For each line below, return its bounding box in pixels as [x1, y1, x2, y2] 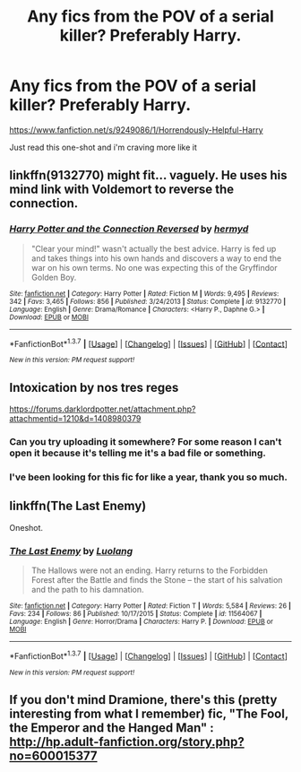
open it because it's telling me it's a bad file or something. [9, 447, 267, 459]
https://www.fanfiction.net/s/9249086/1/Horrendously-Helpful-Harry [9, 124, 263, 135]
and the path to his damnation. [30, 585, 145, 595]
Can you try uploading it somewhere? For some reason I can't [9, 436, 282, 448]
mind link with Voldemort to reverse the [9, 182, 235, 197]
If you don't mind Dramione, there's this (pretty [9, 692, 278, 707]
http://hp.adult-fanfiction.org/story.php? [9, 734, 245, 750]
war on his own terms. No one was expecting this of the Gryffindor [30, 262, 278, 273]
